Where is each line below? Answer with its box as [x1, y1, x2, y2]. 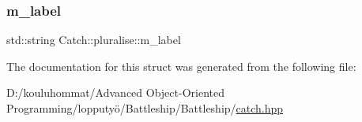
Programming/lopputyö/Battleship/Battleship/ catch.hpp [6, 100, 284, 116]
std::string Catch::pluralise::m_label [6, 31, 181, 48]
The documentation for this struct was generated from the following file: [6, 57, 356, 74]
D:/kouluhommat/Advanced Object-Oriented [6, 84, 224, 101]
